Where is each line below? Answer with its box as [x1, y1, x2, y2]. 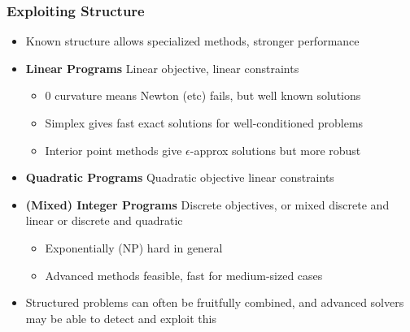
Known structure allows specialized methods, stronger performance [25, 32, 360, 50]
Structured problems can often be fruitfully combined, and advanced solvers [25, 294, 404, 311]
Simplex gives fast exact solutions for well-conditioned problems [45, 114, 364, 131]
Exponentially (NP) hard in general [45, 239, 223, 256]
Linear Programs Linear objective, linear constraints [25, 59, 299, 76]
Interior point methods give [45, 141, 182, 158]
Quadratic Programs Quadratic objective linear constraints [25, 169, 334, 186]
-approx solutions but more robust [190, 141, 361, 158]
